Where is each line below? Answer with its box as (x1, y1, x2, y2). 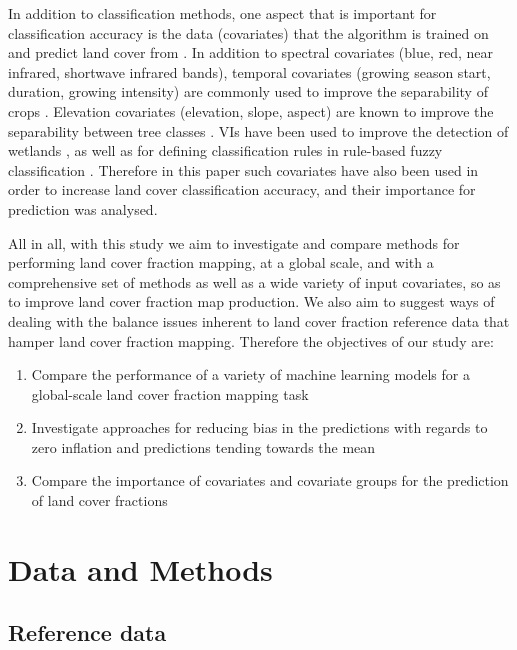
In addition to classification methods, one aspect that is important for (8, 3, 437, 23)
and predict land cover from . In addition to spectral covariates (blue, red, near (8, 42, 494, 63)
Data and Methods (8, 548, 273, 589)
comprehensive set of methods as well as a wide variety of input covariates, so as (8, 271, 501, 292)
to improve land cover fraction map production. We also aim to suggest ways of (8, 291, 495, 312)
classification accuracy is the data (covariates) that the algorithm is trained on (8, 22, 489, 43)
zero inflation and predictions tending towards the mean (31, 436, 376, 457)
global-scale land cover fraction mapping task (31, 383, 309, 404)
